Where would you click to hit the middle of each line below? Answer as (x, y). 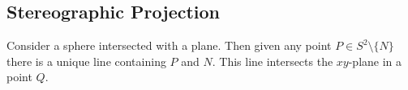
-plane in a (375, 61)
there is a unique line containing (86, 61)
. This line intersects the (273, 61)
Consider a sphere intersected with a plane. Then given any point (169, 45)
